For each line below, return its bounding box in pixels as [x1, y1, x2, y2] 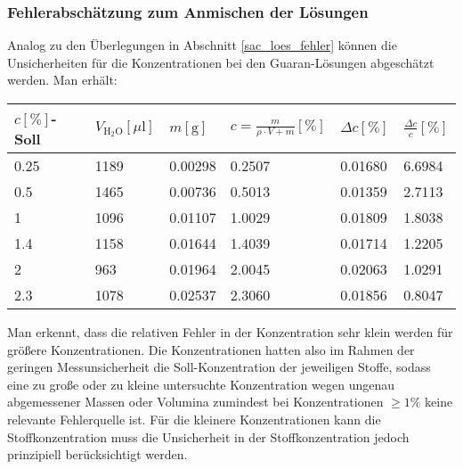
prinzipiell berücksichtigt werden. [7, 445, 188, 464]
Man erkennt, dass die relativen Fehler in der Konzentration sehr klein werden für [7, 323, 453, 341]
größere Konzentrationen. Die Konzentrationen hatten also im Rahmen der [7, 340, 415, 358]
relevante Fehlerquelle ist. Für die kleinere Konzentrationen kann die [7, 409, 381, 428]
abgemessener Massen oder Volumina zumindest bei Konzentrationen [7, 392, 384, 411]
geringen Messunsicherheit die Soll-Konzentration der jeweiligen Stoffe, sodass [7, 358, 431, 376]
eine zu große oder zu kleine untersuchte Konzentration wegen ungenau [7, 374, 394, 393]
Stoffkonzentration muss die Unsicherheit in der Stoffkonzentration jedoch [7, 427, 410, 446]
